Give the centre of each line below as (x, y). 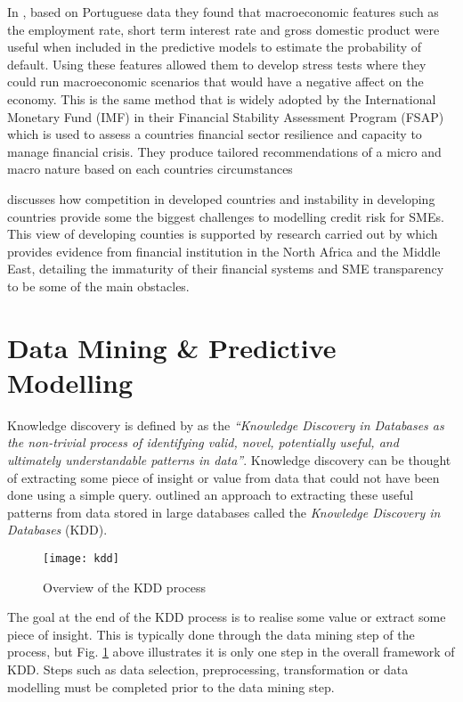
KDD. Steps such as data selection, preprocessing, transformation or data (208, 669)
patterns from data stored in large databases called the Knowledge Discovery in (224, 512)
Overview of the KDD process (124, 587)
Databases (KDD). (57, 530)
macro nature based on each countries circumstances (150, 169)
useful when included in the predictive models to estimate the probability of (215, 47)
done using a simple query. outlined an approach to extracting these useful (211, 495)
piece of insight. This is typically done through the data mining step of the (211, 634)
